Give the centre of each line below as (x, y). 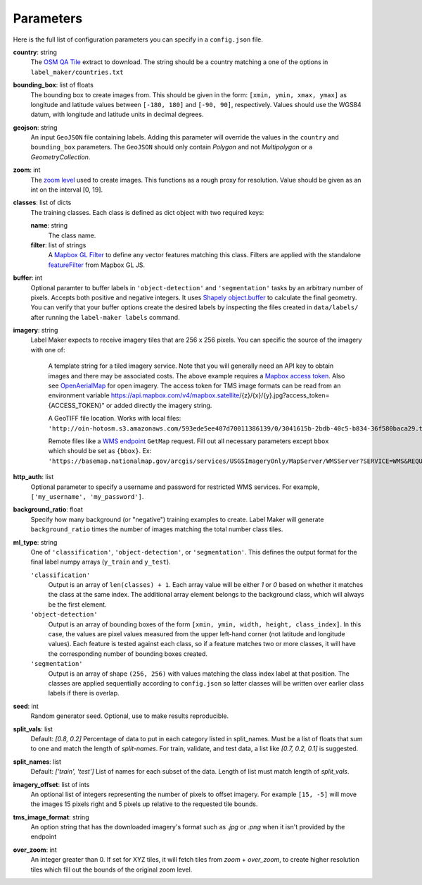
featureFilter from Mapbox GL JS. (97, 265)
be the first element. (77, 604)
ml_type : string (35, 542)
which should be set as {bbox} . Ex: (100, 451)
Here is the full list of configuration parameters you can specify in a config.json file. (138, 39)
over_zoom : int (35, 850)
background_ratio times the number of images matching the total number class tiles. (157, 529)
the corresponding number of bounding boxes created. (128, 654)
